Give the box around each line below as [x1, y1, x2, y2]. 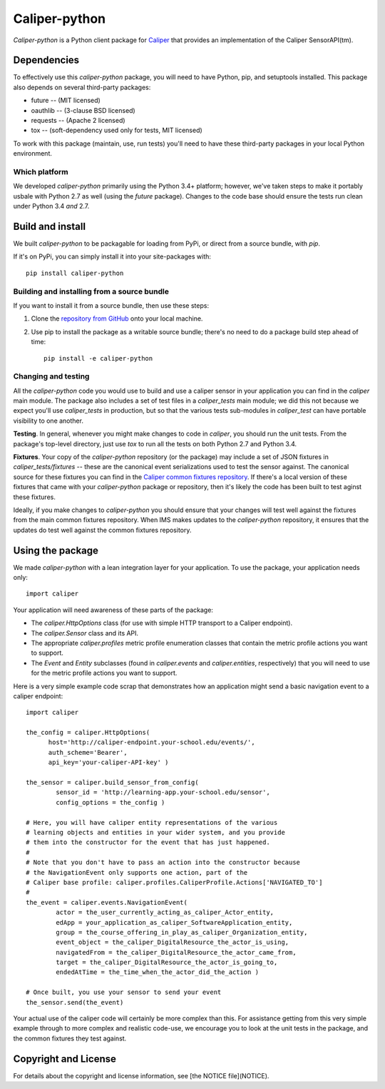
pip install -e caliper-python [43, 354, 153, 362]
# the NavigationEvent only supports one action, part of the [26, 868, 248, 876]
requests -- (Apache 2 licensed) [31, 116, 125, 125]
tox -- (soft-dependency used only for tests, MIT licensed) [31, 126, 202, 135]
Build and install [13, 220, 86, 232]
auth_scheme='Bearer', [48, 748, 128, 756]
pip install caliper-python [26, 269, 124, 277]
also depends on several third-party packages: [13, 83, 151, 91]
